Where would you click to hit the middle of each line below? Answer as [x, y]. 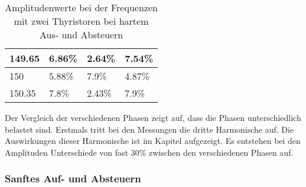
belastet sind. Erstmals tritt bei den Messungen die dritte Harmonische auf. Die [149, 129]
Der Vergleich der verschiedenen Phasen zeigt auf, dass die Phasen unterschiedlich [153, 117]
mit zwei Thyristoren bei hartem [81, 21]
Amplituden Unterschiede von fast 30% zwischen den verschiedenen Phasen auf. [149, 152]
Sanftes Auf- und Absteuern [73, 178]
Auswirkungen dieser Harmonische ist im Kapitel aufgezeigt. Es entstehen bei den [153, 141]
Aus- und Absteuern [82, 35]
